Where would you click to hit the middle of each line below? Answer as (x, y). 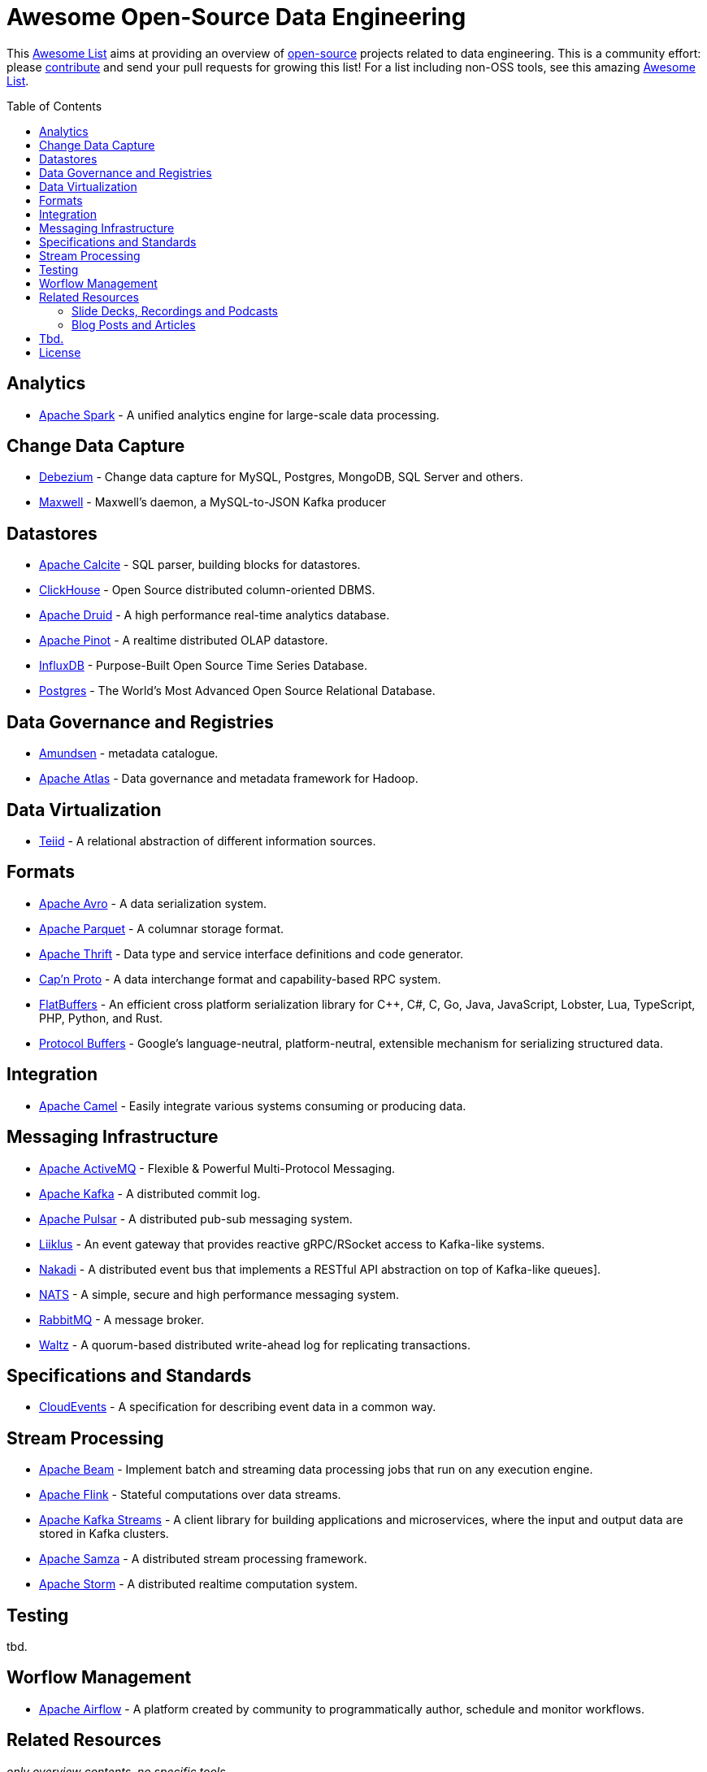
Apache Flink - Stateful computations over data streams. (190, 1495)
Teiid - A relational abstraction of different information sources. (208, 840)
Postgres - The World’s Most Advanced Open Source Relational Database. (237, 691)
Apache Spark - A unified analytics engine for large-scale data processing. (239, 415)
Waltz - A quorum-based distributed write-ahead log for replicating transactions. (255, 1344)
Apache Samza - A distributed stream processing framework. (203, 1559)
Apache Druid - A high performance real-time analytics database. (215, 615)
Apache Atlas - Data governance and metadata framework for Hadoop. (229, 779)
